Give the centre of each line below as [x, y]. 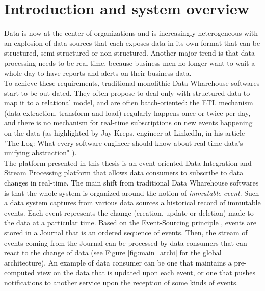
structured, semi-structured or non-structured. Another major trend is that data [129, 53]
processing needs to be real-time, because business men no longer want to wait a [130, 62]
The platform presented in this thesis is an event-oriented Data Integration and [128, 162]
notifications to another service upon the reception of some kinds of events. [121, 282]
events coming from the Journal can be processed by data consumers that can [126, 242]
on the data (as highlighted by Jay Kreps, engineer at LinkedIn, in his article [125, 133]
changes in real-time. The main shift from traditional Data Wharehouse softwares [131, 183]
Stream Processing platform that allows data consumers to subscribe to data [124, 173]
